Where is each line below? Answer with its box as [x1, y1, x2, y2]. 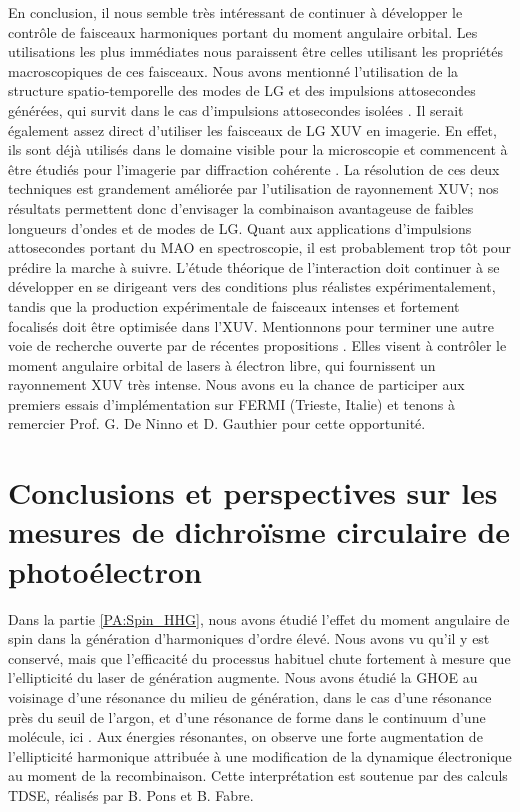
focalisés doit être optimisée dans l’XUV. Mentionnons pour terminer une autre [8, 315, 494, 336]
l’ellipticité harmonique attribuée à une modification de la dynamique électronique [8, 745, 512, 766]
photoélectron [8, 550, 202, 591]
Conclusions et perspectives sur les [8, 472, 498, 513]
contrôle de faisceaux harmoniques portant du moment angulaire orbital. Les [8, 21, 478, 42]
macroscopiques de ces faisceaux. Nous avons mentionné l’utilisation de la [8, 60, 459, 81]
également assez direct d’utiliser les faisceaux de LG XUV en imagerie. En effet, [8, 119, 497, 140]
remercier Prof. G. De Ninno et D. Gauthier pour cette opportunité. [8, 413, 426, 434]
